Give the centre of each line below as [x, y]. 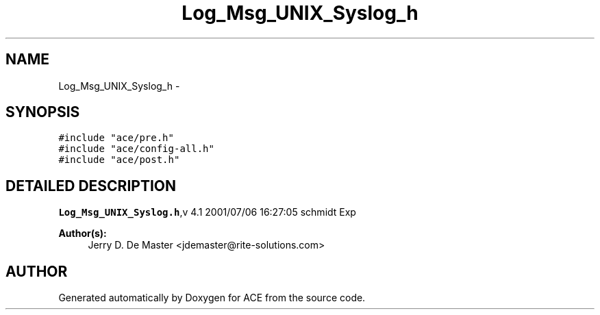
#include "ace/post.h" [119, 160]
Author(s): [83, 234]
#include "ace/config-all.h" [136, 149]
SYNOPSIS [43, 112]
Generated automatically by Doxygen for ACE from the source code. [212, 298]
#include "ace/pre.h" [116, 138]
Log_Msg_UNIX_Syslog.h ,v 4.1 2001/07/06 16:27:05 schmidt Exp [207, 212]
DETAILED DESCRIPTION [91, 186]
